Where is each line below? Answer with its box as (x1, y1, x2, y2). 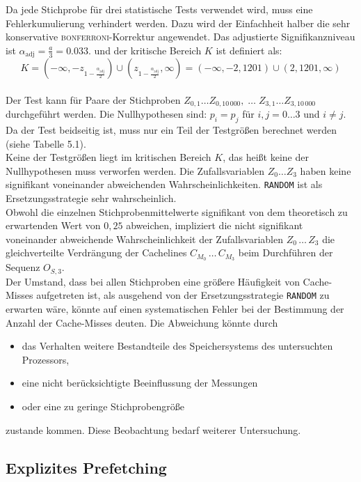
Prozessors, (22, 352, 70, 366)
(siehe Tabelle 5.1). (6, 136, 86, 150)
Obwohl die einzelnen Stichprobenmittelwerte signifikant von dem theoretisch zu (6, 204, 348, 219)
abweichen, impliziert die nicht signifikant (126, 218, 303, 233)
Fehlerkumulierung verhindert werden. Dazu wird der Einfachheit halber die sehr (6, 15, 351, 30)
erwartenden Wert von (6, 218, 101, 233)
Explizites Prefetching (6, 456, 167, 478)
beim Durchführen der (238, 245, 333, 260)
